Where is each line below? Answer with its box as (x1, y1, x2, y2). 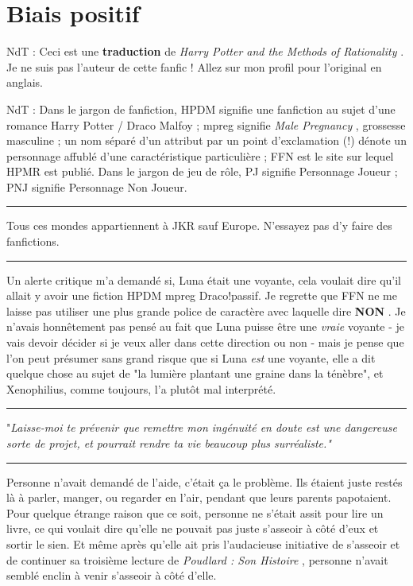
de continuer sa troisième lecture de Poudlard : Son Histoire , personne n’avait (6, 551, 388, 568)
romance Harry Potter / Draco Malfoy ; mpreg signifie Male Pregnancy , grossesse (6, 116, 406, 133)
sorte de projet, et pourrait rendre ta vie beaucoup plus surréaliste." (6, 435, 331, 451)
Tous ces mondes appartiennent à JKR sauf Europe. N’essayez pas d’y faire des (6, 217, 392, 234)
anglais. (6, 74, 43, 91)
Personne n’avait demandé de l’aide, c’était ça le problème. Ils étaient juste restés (6, 473, 403, 490)
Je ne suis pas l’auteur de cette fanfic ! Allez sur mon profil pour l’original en (6, 58, 382, 75)
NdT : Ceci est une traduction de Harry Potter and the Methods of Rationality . (6, 43, 404, 60)
